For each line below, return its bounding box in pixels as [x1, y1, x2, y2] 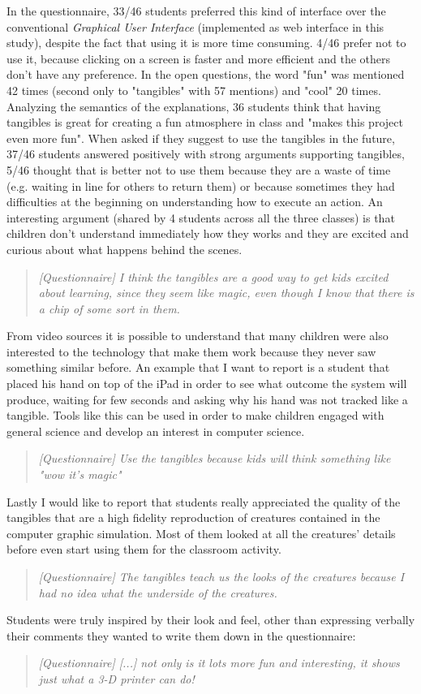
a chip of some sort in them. [38, 300, 180, 317]
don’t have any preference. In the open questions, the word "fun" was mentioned [6, 66, 405, 83]
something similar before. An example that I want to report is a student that [6, 359, 390, 376]
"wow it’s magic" [38, 466, 122, 483]
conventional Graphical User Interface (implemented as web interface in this [6, 18, 384, 35]
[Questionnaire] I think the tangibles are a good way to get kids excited [38, 268, 389, 285]
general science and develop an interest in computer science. [6, 422, 305, 439]
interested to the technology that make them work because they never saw [6, 343, 376, 360]
